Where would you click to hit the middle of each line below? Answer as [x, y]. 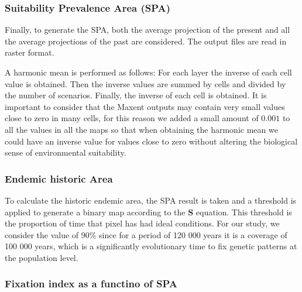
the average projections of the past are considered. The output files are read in [146, 41]
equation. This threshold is [244, 212]
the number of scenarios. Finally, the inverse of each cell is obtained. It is [136, 95]
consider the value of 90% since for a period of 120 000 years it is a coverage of [146, 234]
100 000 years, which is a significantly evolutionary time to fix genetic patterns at [151, 246]
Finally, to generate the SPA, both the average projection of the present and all [147, 30]
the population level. [42, 257]
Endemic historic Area [59, 178]
